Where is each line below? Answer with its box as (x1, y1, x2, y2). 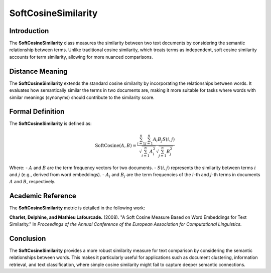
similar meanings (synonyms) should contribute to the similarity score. (9, 94, 155, 100)
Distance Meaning (9, 67, 68, 75)
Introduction (9, 27, 49, 35)
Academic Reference (9, 192, 76, 200)
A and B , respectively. (9, 179, 56, 185)
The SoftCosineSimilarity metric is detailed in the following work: (9, 205, 146, 211)
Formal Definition (9, 107, 65, 116)
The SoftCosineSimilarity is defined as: (9, 120, 92, 126)
